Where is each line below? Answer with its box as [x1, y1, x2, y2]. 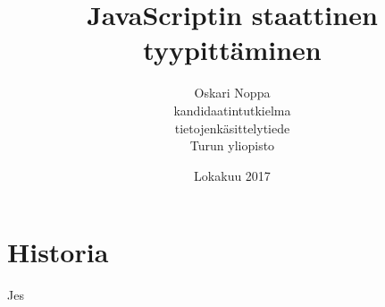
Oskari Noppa [194, 83, 271, 102]
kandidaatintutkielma [173, 100, 291, 119]
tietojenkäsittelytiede [174, 118, 290, 137]
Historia [7, 234, 109, 270]
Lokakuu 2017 [194, 166, 271, 184]
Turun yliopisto [189, 136, 275, 155]
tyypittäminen [143, 31, 322, 68]
